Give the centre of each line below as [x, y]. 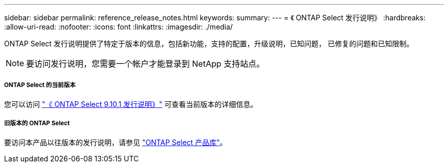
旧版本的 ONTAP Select [37, 123]
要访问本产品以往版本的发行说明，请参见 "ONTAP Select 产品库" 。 [116, 142]
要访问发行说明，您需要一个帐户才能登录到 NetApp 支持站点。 [145, 64]
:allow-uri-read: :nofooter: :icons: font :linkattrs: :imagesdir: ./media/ [119, 27]
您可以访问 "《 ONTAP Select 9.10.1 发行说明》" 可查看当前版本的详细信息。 [131, 104]
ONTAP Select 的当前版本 [40, 85]
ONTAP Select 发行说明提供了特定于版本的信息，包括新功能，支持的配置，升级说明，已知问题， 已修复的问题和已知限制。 [209, 44]
